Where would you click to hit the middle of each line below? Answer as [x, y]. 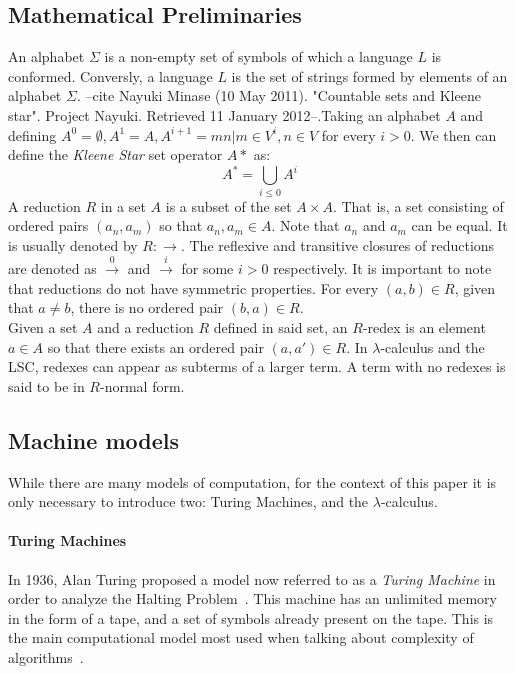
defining [32, 134]
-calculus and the [432, 346]
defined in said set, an [280, 326]
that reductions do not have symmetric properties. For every [193, 287]
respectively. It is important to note [382, 268]
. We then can [453, 134]
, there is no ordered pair [147, 307]
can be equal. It [459, 225]
